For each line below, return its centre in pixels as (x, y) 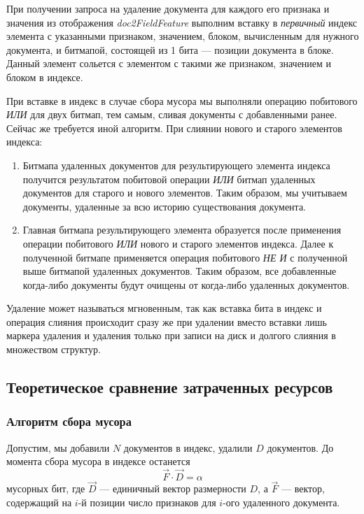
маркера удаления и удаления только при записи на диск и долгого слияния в (171, 335)
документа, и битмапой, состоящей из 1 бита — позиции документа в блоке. (170, 49)
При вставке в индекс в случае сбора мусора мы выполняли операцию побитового (182, 100)
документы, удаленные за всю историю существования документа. (164, 206)
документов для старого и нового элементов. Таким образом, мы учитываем (185, 193)
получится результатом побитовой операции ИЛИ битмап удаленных (169, 179)
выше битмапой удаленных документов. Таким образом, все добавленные (180, 271)
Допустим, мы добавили (58, 447)
